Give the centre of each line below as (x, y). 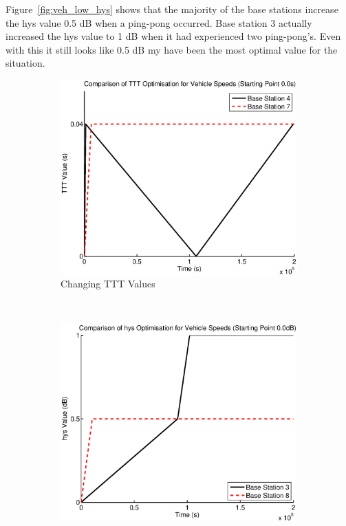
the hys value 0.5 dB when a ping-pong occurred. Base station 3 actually (159, 22)
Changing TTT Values (108, 284)
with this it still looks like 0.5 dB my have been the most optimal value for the (172, 49)
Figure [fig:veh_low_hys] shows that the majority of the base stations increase (172, 9)
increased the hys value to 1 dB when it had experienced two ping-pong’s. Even (173, 36)
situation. (25, 63)
